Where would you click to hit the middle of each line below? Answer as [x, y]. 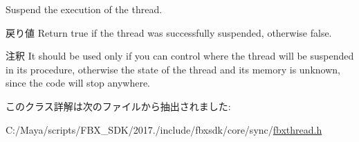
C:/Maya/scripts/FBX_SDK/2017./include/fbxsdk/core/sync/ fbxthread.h [164, 129]
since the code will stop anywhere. [78, 83]
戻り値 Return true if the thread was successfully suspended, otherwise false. [169, 32]
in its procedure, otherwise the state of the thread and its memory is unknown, [173, 69]
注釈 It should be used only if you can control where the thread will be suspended [180, 56]
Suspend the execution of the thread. [84, 9]
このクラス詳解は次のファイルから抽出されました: [118, 106]
